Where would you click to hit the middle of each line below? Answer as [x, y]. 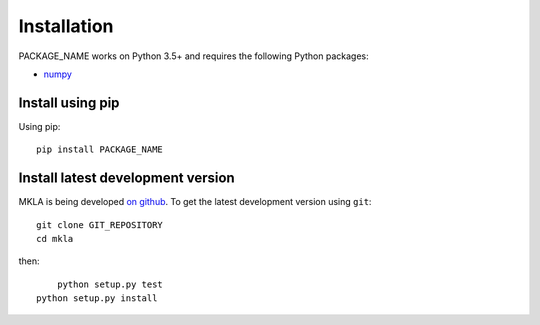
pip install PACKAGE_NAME [100, 149]
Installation [66, 26]
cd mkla [55, 238]
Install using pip [69, 102]
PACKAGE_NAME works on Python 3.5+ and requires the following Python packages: [193, 56]
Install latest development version [126, 178]
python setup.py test [110, 284]
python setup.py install [97, 298]
